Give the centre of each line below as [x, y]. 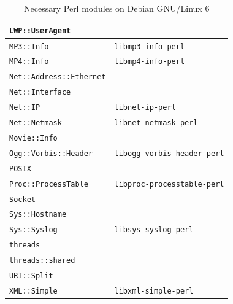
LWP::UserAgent [40, 30]
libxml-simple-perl [154, 291]
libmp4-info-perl [150, 62]
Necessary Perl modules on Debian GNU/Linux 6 [117, 8]
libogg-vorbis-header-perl [169, 153]
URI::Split [31, 276]
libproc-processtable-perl [169, 184]
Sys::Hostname [38, 215]
